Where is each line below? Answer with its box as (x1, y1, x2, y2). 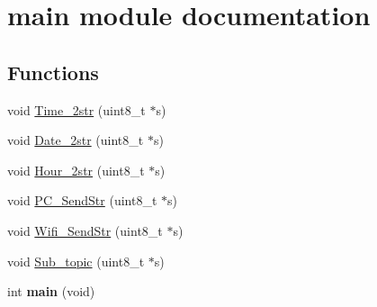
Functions (7, 58, 99, 86)
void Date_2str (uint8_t (7, 131, 144, 149)
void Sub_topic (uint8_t (7, 251, 145, 270)
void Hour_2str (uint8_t (7, 160, 145, 179)
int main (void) (7, 282, 95, 301)
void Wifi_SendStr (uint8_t (7, 221, 163, 239)
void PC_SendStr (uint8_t (7, 191, 157, 210)
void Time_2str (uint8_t (7, 100, 146, 119)
